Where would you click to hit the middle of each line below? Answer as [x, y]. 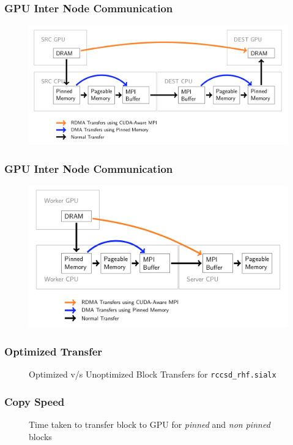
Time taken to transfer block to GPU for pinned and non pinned [150, 424]
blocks [40, 436]
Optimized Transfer [54, 351]
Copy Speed [35, 401]
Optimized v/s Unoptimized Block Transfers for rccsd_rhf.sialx [153, 374]
